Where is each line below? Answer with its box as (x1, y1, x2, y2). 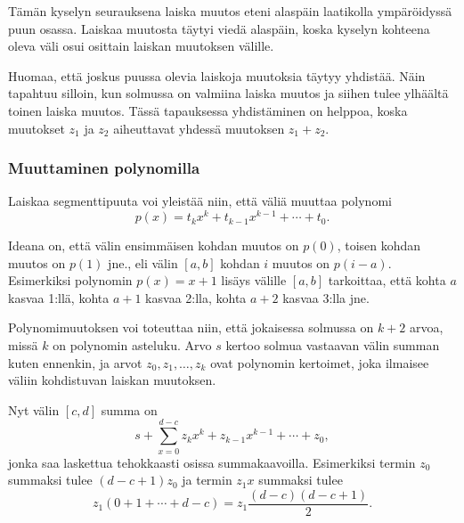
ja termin (182, 470, 232, 489)
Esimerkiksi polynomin (8, 271, 133, 290)
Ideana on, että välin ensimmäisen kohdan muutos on (8, 236, 299, 255)
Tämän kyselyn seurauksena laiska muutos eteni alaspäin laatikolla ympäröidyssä (8, 2, 452, 20)
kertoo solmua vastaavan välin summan (225, 336, 440, 355)
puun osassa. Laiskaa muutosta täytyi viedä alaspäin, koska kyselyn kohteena (8, 19, 430, 37)
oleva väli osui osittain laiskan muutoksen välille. (8, 37, 274, 55)
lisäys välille (221, 271, 287, 290)
